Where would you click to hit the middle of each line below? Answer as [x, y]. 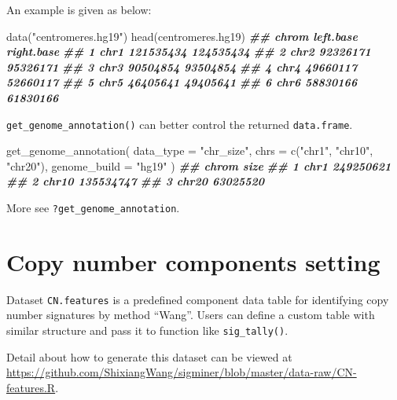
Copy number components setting [193, 261]
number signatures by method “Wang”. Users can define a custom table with [191, 315]
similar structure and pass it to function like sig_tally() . [147, 330]
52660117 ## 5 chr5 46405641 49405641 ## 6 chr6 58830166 [182, 82]
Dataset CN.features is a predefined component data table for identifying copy [198, 299]
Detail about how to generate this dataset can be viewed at [149, 356]
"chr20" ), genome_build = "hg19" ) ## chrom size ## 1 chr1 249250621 [199, 165]
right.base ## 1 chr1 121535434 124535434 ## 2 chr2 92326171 [189, 51]
